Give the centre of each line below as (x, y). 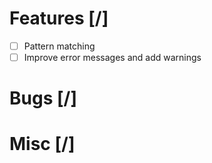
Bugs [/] (43, 98)
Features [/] (59, 18)
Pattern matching (59, 46)
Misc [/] (42, 144)
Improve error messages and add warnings (112, 57)
